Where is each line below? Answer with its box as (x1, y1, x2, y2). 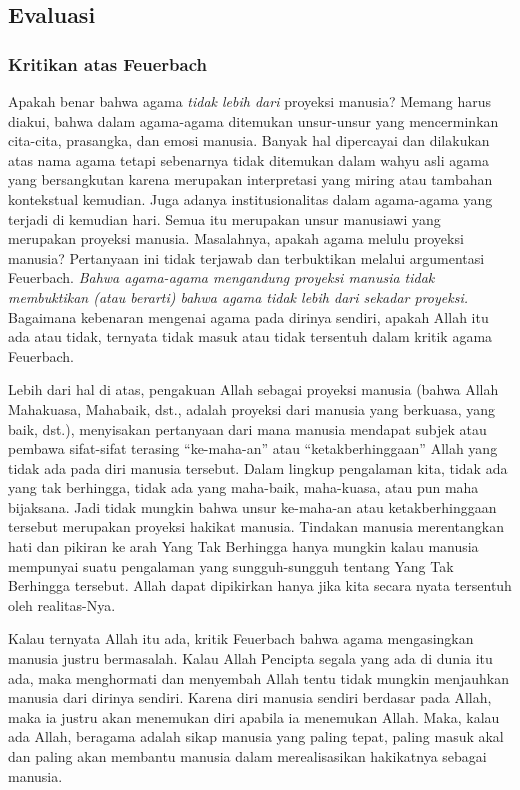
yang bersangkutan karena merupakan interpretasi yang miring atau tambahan (8, 169, 493, 190)
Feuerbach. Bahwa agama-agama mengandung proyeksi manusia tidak (8, 267, 435, 288)
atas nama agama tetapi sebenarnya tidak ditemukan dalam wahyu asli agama (8, 149, 489, 170)
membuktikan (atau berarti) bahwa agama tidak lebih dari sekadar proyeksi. (8, 286, 468, 307)
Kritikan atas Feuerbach (8, 51, 207, 76)
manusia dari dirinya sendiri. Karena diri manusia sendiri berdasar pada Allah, (8, 687, 492, 708)
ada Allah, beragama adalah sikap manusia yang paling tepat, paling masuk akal (8, 726, 504, 747)
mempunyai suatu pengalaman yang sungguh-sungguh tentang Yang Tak (8, 555, 454, 576)
